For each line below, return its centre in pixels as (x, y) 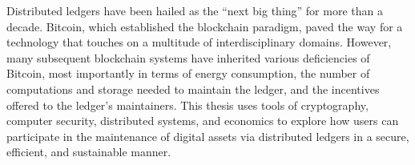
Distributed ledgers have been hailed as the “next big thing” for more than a (195, 10)
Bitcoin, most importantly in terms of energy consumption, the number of (188, 73)
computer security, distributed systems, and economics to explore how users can (203, 121)
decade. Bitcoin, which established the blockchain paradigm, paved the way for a (205, 26)
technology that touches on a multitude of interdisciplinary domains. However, (199, 42)
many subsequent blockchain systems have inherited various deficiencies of (188, 57)
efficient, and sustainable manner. (89, 152)
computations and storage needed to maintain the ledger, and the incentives (193, 89)
